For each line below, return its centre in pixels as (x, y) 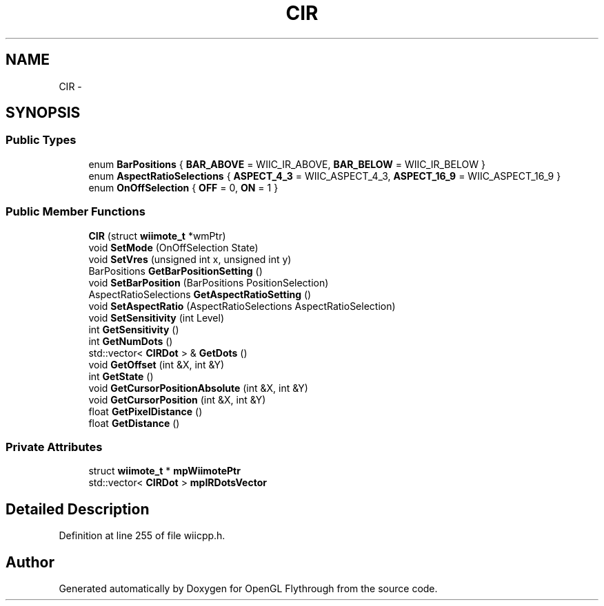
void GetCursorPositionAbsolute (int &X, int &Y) (198, 388)
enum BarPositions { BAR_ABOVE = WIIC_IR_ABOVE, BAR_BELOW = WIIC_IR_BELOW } (287, 164)
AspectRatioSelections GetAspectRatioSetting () (200, 294)
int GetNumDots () (131, 341)
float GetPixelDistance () (145, 411)
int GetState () (121, 376)
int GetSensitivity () (134, 329)
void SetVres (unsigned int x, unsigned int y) (190, 259)
